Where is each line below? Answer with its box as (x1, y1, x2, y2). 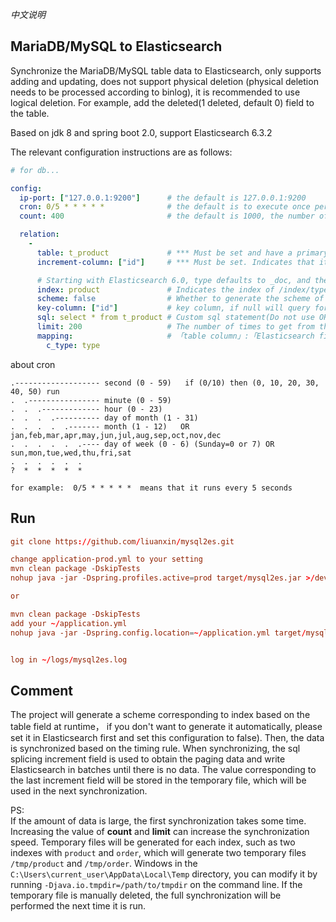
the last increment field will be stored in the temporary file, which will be (10, 774, 307, 787)
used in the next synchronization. (10, 785, 148, 797)
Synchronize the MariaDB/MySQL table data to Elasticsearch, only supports (10, 64, 322, 77)
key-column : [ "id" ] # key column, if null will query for (36, 303, 329, 313)
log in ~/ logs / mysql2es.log (10, 654, 128, 665)
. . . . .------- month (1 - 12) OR (10, 421, 190, 432)
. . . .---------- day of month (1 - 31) (10, 413, 199, 423)
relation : (19, 229, 60, 240)
